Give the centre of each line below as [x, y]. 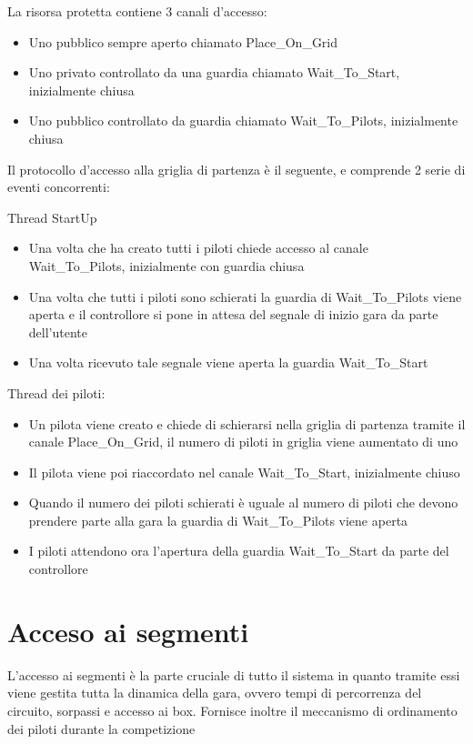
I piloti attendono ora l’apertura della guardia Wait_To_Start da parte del [239, 551]
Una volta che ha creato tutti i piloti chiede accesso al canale [198, 248]
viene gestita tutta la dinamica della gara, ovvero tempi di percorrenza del [215, 693]
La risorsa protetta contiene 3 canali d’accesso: [137, 11]
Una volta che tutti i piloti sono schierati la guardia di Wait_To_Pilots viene [245, 296]
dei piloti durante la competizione [101, 728]
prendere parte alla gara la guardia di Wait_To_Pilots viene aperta [218, 520]
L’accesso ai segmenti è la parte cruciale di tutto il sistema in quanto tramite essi [234, 674]
